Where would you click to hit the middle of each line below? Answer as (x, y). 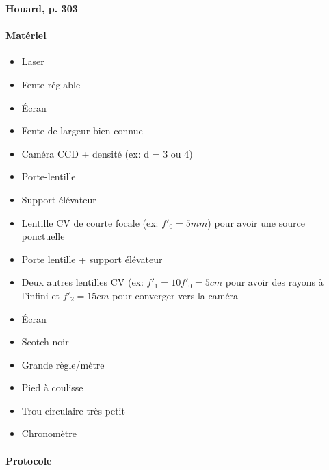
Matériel (26, 35)
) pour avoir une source (256, 222)
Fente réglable (51, 84)
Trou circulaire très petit (73, 410)
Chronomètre (49, 433)
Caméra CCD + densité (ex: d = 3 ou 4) (107, 153)
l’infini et (41, 295)
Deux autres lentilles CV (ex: (82, 282)
